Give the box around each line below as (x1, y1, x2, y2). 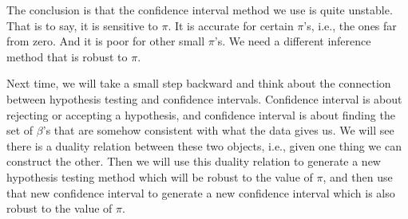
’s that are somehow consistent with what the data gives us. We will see (42, 122, 394, 139)
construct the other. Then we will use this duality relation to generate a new (6, 153, 381, 170)
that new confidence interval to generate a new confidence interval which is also (6, 184, 395, 201)
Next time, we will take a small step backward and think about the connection (6, 75, 391, 92)
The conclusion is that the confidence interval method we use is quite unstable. (6, 2, 393, 18)
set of (6, 122, 34, 139)
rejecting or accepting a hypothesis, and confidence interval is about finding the (6, 106, 395, 123)
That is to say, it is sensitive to (6, 17, 158, 33)
